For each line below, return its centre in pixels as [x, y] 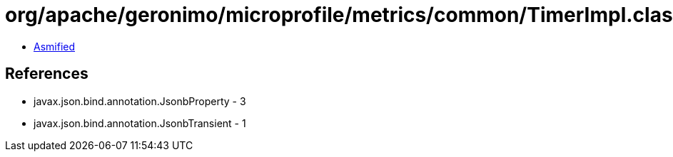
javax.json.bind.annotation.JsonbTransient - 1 [140, 123]
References [47, 74]
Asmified [55, 46]
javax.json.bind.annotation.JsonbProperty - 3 [140, 101]
